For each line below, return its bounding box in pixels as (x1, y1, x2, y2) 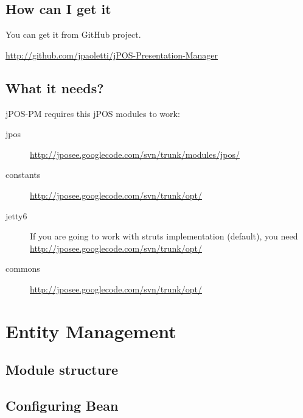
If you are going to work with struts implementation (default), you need (30, 230, 298, 243)
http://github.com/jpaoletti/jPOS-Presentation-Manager (5, 48, 218, 61)
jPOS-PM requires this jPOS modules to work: (5, 107, 180, 119)
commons (5, 262, 40, 275)
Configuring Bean (5, 396, 119, 415)
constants (5, 168, 41, 181)
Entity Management (5, 318, 176, 343)
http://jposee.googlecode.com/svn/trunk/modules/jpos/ (30, 147, 240, 160)
